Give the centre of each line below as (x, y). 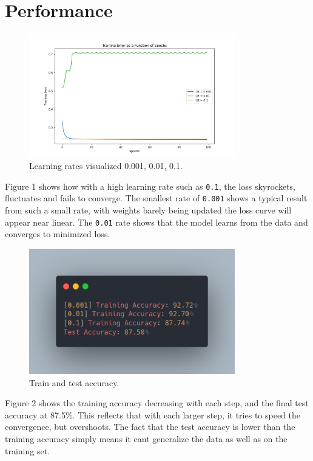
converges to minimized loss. (58, 234)
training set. (28, 450)
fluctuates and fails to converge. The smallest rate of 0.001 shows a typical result (156, 198)
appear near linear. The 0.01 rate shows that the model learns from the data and (156, 222)
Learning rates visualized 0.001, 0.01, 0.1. (106, 166)
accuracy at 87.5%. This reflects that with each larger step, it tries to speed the (153, 414)
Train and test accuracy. (74, 382)
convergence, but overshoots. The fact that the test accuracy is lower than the (150, 427)
